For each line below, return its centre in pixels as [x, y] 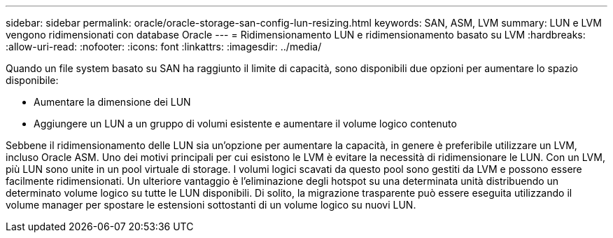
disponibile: [32, 80]
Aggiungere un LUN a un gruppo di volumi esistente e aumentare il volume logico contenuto [245, 124]
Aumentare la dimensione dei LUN [112, 102]
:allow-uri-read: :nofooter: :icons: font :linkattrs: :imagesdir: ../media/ [164, 47]
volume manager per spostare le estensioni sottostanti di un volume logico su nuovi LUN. [211, 205]
